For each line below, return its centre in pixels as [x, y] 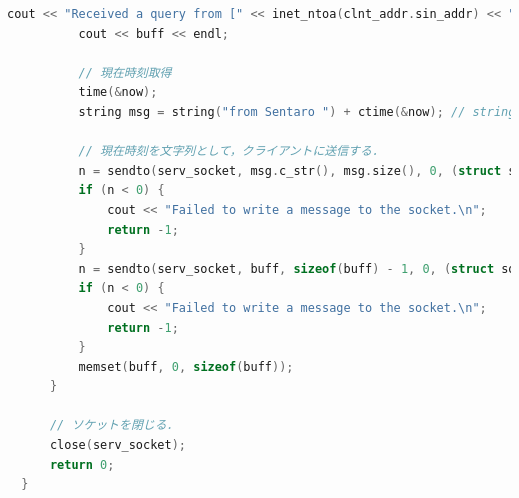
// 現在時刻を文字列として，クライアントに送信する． [231, 151]
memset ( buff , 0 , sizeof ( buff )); [186, 366]
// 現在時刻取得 [125, 72]
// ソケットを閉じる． [114, 425]
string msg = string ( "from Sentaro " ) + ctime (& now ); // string [297, 111]
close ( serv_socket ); [117, 445]
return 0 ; [82, 464]
